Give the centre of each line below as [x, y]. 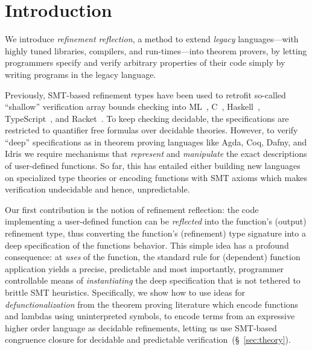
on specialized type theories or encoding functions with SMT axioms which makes [156, 177]
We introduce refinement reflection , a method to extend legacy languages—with [152, 39]
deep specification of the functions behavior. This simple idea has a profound [147, 245]
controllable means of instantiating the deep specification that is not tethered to [153, 280]
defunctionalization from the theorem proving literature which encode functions [152, 304]
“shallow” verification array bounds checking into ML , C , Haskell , [132, 107]
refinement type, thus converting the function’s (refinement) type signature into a [155, 233]
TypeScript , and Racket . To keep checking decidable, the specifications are [147, 118]
